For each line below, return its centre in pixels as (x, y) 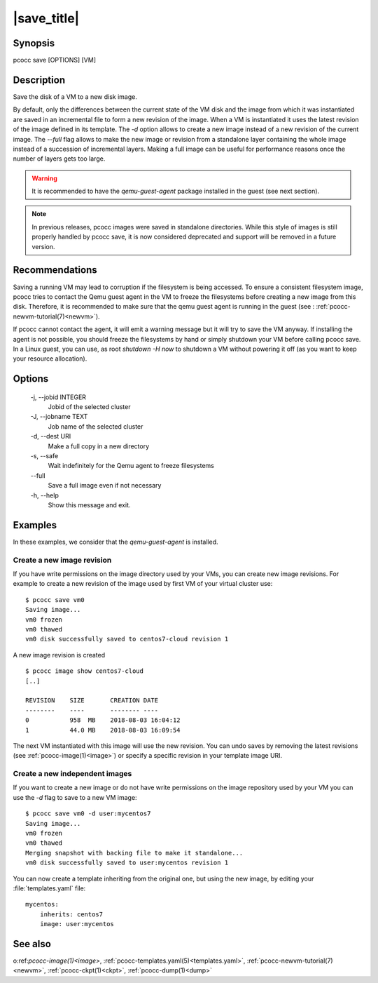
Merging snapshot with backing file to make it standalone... (134, 853)
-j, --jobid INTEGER (58, 397)
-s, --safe (44, 456)
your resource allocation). (50, 359)
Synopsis (34, 43)
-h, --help (44, 495)
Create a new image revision (62, 560)
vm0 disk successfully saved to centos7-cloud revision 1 (127, 639)
